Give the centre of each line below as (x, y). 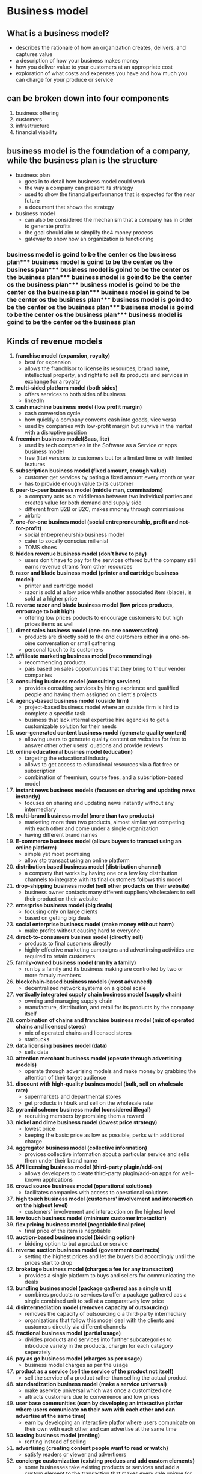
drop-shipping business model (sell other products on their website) (103, 886)
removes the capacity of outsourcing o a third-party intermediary (105, 1314)
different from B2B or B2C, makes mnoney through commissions (105, 509)
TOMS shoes (41, 548)
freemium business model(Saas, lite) (63, 439)
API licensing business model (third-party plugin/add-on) (89, 1167)
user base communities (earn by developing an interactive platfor (99, 1403)
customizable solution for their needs (70, 726)
